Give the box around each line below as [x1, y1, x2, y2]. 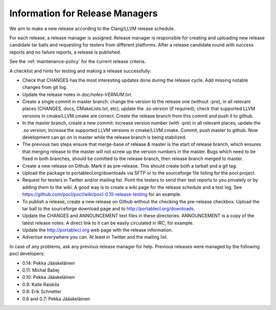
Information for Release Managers [9, 8, 158, 19]
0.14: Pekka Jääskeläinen [22, 260, 75, 266]
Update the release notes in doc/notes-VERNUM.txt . [22, 91, 132, 97]
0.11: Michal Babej [22, 267, 60, 273]
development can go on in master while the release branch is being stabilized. [22, 134, 187, 140]
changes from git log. [22, 84, 67, 90]
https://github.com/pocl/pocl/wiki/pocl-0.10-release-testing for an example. [22, 191, 181, 197]
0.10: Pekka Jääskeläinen [22, 274, 75, 280]
